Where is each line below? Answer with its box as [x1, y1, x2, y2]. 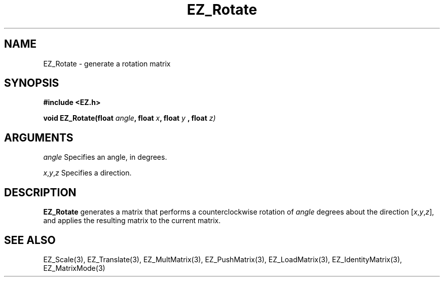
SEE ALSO [4, 233, 56, 247]
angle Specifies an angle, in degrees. [43, 153, 167, 162]
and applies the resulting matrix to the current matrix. [43, 216, 221, 225]
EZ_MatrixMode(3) [43, 263, 105, 272]
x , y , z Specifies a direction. [43, 168, 132, 178]
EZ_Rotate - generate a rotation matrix [43, 59, 171, 68]
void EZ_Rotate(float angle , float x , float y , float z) [43, 114, 216, 123]
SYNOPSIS [4, 77, 59, 90]
